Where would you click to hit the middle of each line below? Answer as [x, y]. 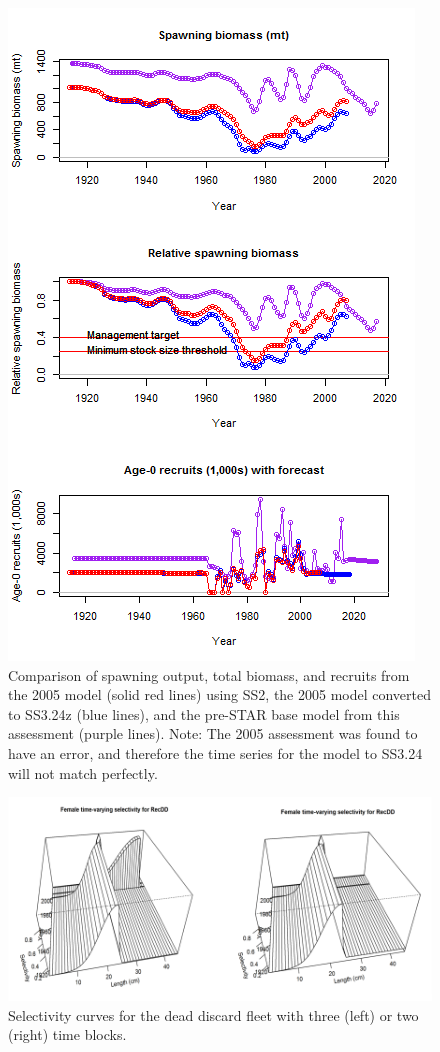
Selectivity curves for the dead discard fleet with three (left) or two [213, 1014]
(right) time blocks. [67, 1034]
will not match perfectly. [83, 772]
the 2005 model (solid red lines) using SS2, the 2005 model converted [220, 694]
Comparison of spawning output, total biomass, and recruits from [209, 674]
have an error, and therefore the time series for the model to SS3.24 [215, 752]
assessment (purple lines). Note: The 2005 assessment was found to [213, 733]
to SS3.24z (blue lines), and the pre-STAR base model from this [204, 713]
